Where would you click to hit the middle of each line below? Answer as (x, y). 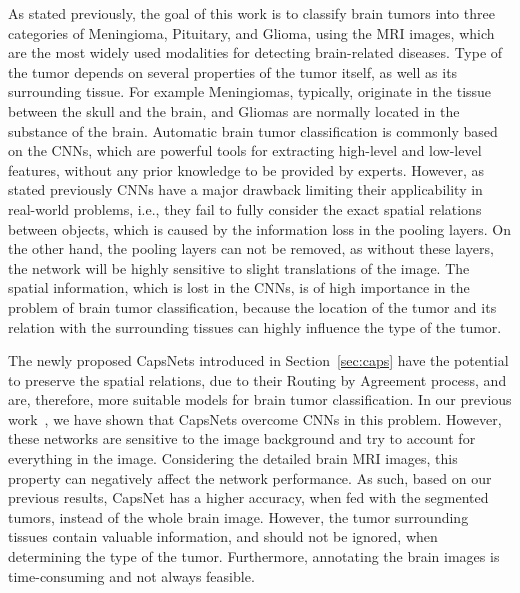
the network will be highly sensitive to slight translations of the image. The (239, 267)
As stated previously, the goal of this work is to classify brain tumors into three (251, 13)
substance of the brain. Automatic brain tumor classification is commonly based (253, 130)
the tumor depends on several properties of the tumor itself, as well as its (233, 71)
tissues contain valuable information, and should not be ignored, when (223, 536)
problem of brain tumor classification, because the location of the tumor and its (252, 306)
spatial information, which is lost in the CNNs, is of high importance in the (239, 287)
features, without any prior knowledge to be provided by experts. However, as (246, 169)
